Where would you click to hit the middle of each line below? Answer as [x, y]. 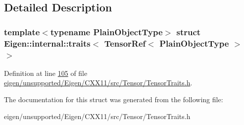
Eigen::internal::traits [47, 43]
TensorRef [125, 43]
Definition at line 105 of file [46, 73]
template [22, 31]
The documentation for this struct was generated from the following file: [114, 99]
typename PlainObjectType [106, 31]
